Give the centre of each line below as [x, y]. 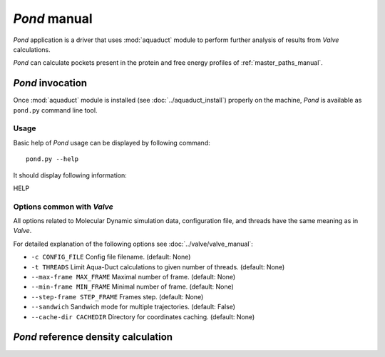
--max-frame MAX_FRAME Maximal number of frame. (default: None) [133, 277]
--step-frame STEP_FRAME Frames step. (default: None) [117, 296]
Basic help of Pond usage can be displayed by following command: [112, 143]
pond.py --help [52, 159]
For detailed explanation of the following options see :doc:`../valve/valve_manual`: [133, 244]
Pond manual [53, 19]
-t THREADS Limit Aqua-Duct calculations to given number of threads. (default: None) [158, 267]
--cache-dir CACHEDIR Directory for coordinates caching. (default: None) [143, 316]
